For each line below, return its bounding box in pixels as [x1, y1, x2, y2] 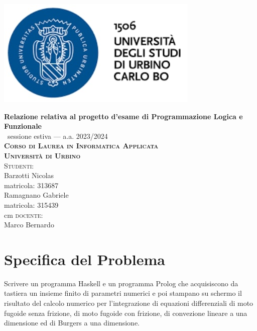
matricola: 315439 [4, 199, 59, 210]
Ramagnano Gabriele [4, 190, 69, 200]
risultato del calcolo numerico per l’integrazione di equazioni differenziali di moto [4, 298, 253, 308]
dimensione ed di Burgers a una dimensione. [4, 317, 140, 328]
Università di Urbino [4, 150, 81, 160]
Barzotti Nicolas [4, 170, 54, 181]
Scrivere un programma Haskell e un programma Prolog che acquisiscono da [4, 278, 238, 288]
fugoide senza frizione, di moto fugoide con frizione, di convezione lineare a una [4, 307, 247, 318]
